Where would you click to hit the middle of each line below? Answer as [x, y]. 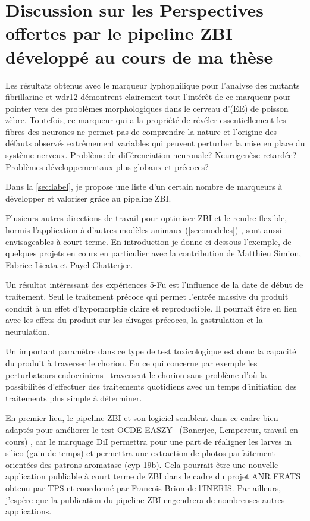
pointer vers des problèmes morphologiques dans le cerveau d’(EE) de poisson [147, 108]
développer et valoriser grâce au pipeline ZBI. [88, 198]
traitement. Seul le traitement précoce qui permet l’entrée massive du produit [147, 296]
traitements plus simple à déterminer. [74, 398]
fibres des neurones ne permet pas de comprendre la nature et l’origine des [141, 131]
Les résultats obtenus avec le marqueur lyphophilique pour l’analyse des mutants [153, 85]
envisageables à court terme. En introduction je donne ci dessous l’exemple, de [148, 241]
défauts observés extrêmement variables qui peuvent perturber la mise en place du [155, 143]
